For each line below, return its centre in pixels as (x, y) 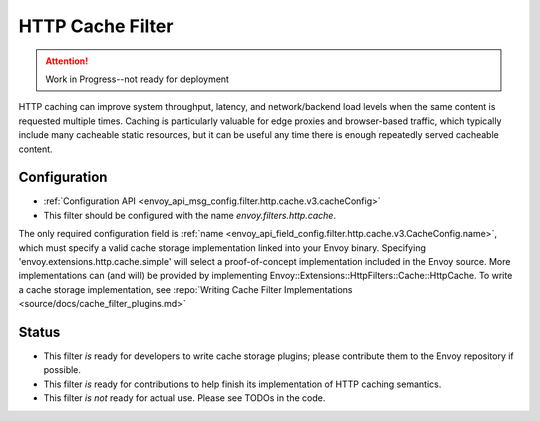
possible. (62, 370)
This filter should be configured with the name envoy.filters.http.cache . (190, 215)
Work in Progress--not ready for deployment (137, 79)
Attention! (67, 61)
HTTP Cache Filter (96, 26)
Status (39, 331)
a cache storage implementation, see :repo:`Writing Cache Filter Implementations (186, 289)
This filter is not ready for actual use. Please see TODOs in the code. (184, 398)
